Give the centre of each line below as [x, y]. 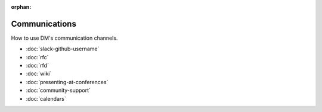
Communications [44, 24]
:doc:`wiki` [39, 73]
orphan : [21, 7]
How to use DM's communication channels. [64, 38]
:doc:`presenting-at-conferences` [67, 82]
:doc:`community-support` [58, 90]
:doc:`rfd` [37, 66]
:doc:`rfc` [37, 57]
